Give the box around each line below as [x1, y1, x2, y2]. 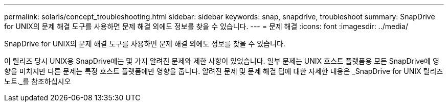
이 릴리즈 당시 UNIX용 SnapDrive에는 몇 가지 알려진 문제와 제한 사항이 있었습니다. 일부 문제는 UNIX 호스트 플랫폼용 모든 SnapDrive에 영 [4, 57, 439, 65]
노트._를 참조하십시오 [4, 77, 71, 86]
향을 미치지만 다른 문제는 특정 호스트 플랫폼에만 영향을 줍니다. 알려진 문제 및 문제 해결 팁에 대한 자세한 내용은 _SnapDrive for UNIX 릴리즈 [4, 67, 443, 75]
